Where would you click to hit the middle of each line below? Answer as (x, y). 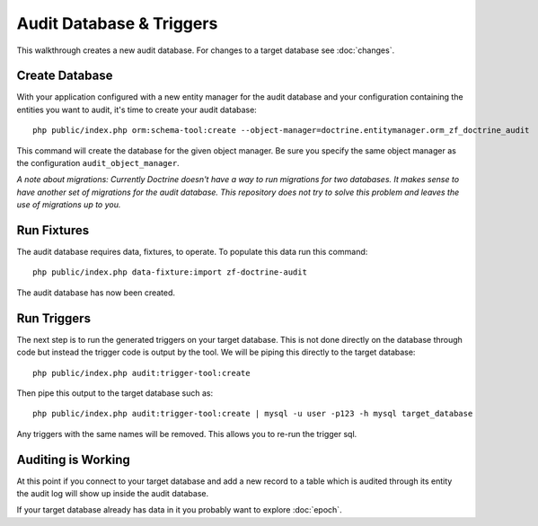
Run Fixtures (53, 230)
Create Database (65, 76)
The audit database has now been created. (96, 293)
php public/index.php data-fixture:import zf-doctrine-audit (170, 272)
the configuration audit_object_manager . (98, 163)
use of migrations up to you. (69, 205)
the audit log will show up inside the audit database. (113, 494)
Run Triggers (54, 318)
